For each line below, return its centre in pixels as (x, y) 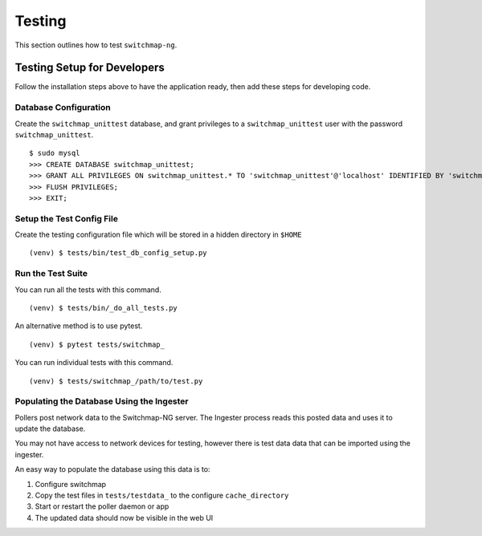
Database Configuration (63, 108)
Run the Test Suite (51, 274)
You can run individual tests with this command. (94, 363)
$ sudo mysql (55, 153)
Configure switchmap (71, 484)
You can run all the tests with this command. (88, 290)
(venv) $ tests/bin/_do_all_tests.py (104, 308)
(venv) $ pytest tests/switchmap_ (97, 344)
